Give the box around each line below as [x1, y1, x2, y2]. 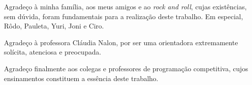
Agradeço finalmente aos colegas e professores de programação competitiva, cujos [4, 63, 249, 73]
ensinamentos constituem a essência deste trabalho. [4, 73, 158, 83]
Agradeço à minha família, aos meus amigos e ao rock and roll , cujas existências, [4, 1, 247, 11]
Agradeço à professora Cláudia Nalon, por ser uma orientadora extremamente [4, 37, 238, 47]
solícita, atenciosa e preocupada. [4, 47, 101, 57]
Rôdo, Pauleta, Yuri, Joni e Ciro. [4, 21, 104, 31]
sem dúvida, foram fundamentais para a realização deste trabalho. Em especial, [4, 11, 243, 21]
